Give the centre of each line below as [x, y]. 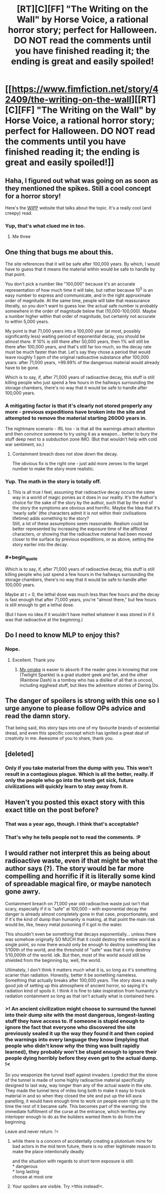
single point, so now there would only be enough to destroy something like [81, 944]
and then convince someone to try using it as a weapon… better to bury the [82, 434]
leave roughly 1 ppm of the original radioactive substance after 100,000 [77, 357]
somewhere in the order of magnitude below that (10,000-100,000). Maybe [81, 311]
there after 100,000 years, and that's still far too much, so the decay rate [78, 346]
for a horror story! [33, 196]
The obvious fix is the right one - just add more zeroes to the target [80, 464]
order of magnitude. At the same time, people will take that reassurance [78, 300]
